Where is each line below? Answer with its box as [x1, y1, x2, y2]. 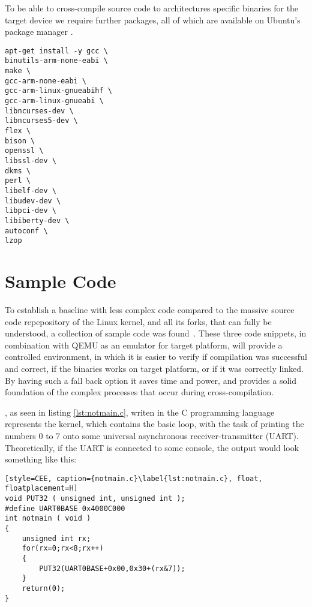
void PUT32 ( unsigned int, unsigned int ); [5, 494, 185, 503]
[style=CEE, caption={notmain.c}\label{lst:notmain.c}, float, [5, 474, 263, 483]
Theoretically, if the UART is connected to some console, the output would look [5, 441, 299, 453]
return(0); [22, 584, 65, 593]
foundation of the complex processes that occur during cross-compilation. [5, 386, 274, 398]
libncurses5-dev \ [5, 116, 78, 125]
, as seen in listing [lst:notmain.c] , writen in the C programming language [5, 405, 275, 418]
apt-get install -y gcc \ [5, 46, 108, 55]
